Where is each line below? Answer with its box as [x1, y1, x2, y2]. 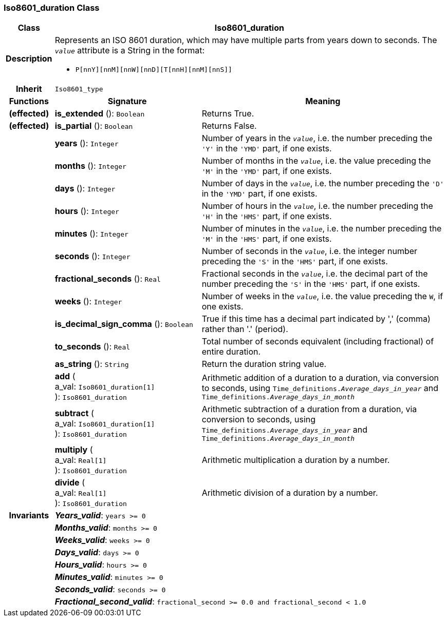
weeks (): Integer [54, 296, 122, 307]
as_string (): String [54, 359, 129, 370]
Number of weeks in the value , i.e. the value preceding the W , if [201, 291, 443, 302]
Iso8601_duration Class [4, 3, 100, 13]
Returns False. [201, 121, 257, 131]
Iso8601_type [54, 85, 103, 93]
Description [6, 53, 52, 64]
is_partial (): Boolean [54, 121, 133, 131]
